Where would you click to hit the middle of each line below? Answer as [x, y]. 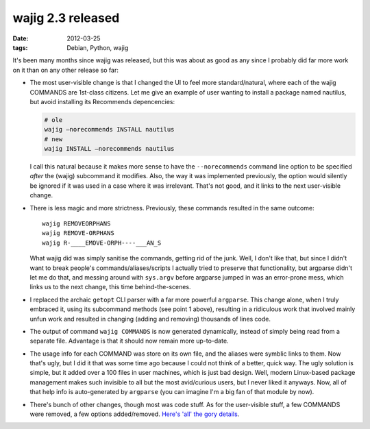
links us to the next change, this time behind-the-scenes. [110, 287]
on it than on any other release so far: [66, 70]
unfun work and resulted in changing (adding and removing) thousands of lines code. [150, 319]
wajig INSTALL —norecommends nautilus [109, 149]
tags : [20, 47]
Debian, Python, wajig [98, 47]
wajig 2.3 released [66, 18]
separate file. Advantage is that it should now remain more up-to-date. [129, 341]
